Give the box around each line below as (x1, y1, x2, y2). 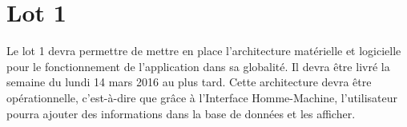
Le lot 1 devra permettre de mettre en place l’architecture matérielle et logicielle (6, 42, 401, 59)
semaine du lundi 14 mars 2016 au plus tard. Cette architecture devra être (6, 73, 372, 90)
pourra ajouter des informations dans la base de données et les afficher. (6, 105, 356, 121)
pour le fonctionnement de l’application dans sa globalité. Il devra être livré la (6, 58, 390, 74)
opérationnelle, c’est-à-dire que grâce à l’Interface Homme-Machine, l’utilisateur (6, 89, 397, 105)
